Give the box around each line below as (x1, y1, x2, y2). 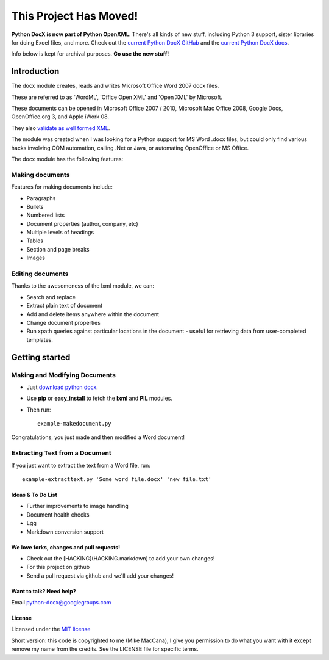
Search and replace (26, 293, 76, 300)
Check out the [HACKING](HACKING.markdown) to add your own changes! (26, 554, 215, 562)
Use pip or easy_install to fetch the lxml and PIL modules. (26, 394, 173, 402)
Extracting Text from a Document (11, 449, 112, 457)
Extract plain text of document (26, 302, 103, 310)
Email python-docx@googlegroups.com (11, 599, 111, 606)
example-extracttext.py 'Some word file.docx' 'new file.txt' (22, 476, 212, 482)
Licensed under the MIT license (11, 626, 91, 633)
